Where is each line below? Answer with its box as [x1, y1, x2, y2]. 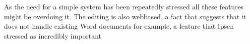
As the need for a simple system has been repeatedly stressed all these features [4, 1, 244, 11]
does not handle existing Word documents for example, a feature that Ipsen [4, 21, 234, 31]
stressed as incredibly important [4, 30, 102, 41]
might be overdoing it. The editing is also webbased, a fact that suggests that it [4, 11, 247, 21]
